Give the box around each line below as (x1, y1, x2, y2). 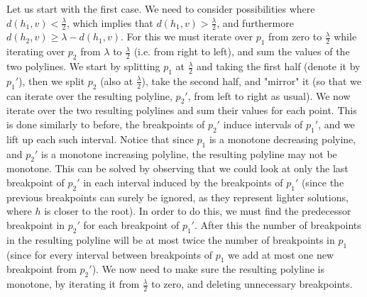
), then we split (18, 73, 85, 88)
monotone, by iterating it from (6, 276, 140, 291)
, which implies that (66, 15, 153, 30)
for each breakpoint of (83, 217, 180, 232)
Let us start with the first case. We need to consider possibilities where (6, 1, 315, 16)
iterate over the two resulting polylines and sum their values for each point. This (6, 103, 357, 118)
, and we (318, 117, 355, 131)
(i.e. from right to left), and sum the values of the (133, 44, 350, 59)
